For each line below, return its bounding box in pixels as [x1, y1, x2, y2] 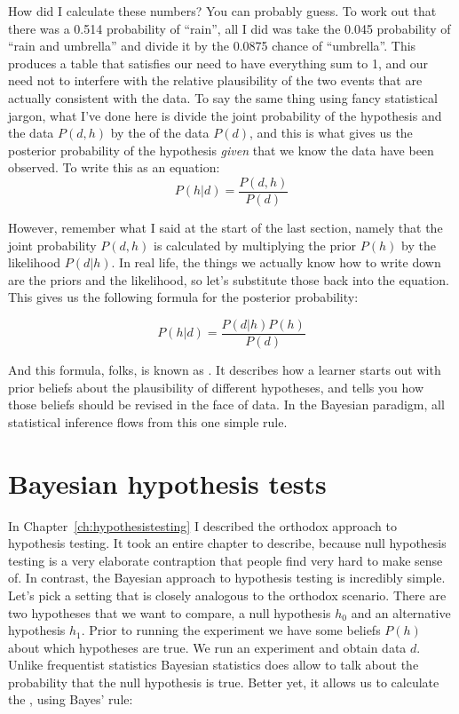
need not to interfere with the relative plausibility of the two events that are [8, 71, 423, 90]
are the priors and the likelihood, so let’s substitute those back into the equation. [8, 270, 449, 289]
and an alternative [351, 603, 451, 622]
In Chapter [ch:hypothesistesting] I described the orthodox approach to [8, 516, 398, 535]
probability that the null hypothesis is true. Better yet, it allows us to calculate [8, 672, 439, 691]
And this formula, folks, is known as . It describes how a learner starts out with [8, 361, 441, 379]
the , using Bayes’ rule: [8, 690, 133, 709]
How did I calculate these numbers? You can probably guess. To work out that [8, 2, 437, 20]
